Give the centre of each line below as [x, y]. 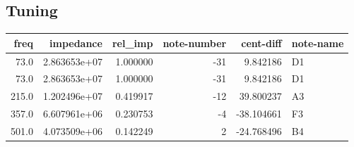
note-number [195, 43]
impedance [76, 43]
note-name [318, 43]
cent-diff [261, 43]
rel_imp [132, 43]
